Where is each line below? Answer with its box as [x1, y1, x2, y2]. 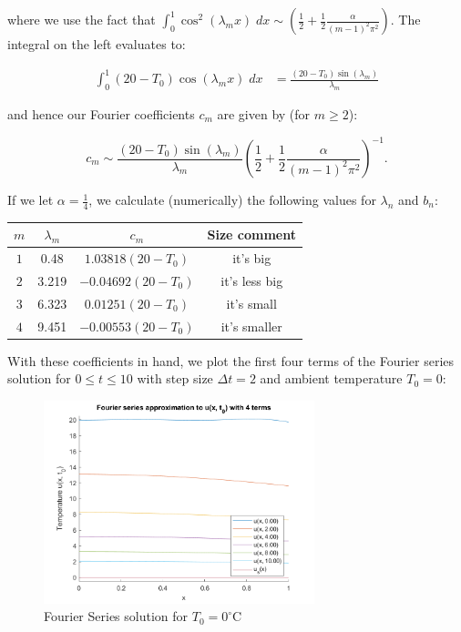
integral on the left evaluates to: [7, 35, 186, 53]
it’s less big [220, 271, 283, 291]
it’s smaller [220, 316, 282, 335]
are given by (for [217, 104, 311, 123]
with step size [137, 369, 213, 388]
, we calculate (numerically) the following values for [88, 190, 376, 209]
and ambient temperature [260, 369, 403, 388]
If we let [7, 190, 54, 209]
